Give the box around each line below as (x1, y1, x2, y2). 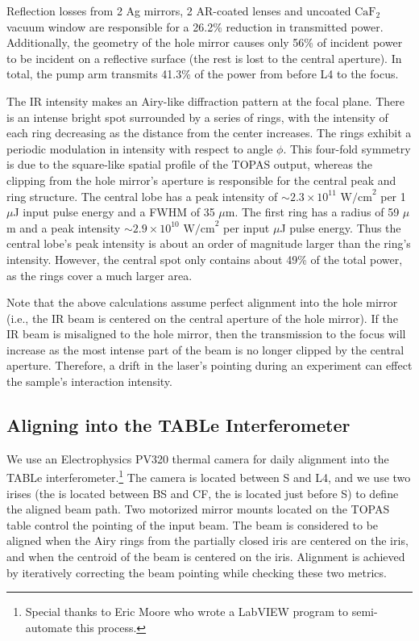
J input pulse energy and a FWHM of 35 (13, 203, 215, 220)
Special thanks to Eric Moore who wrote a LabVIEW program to (25, 603, 349, 620)
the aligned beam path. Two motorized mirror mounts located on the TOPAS (6, 501, 390, 517)
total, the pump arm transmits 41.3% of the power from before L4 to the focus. (6, 65, 399, 82)
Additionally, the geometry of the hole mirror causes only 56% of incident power (6, 34, 403, 51)
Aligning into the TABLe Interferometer (6, 413, 351, 438)
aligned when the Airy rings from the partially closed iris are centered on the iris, (6, 532, 409, 549)
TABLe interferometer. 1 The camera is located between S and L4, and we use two (6, 467, 411, 486)
